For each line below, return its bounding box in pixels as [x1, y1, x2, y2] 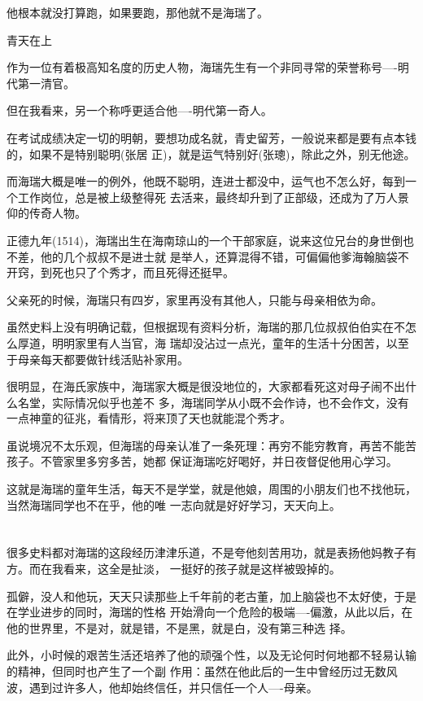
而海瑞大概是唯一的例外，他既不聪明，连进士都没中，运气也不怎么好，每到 [7, 173, 405, 190]
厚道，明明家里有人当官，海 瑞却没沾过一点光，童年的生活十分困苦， [17, 334, 386, 351]
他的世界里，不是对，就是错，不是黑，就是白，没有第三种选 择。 [7, 619, 352, 636]
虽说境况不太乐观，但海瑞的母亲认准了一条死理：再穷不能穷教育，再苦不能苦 [7, 436, 416, 453]
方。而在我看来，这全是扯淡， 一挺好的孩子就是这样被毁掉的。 [7, 560, 341, 577]
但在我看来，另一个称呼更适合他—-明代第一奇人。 [7, 102, 273, 119]
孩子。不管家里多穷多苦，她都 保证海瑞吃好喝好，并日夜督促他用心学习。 [7, 453, 398, 470]
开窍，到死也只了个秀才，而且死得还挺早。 [7, 264, 234, 281]
